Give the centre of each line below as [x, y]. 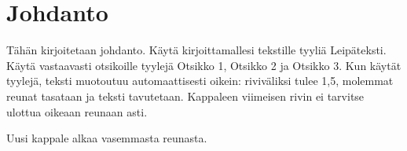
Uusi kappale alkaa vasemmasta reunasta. [107, 138]
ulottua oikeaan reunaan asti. [77, 111]
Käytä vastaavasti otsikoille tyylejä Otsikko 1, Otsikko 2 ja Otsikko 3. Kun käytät [204, 65]
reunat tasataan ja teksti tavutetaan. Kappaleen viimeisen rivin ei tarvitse [185, 96]
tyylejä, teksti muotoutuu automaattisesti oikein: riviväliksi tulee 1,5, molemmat [200, 81]
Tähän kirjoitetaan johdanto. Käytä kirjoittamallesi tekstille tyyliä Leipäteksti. [196, 50]
